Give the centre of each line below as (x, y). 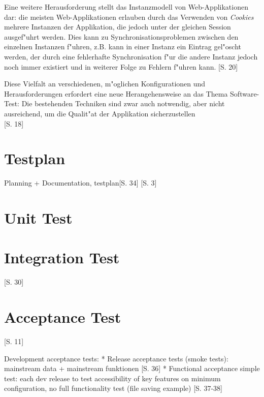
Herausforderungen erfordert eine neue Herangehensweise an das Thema (116, 93)
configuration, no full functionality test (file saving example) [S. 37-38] (113, 388)
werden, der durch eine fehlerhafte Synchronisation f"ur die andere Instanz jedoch (131, 56)
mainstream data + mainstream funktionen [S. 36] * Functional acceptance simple (132, 368)
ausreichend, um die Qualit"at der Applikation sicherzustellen (100, 113)
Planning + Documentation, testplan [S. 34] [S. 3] (80, 183)
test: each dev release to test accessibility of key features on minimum (112, 378)
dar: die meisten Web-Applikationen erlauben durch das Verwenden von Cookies (129, 17)
